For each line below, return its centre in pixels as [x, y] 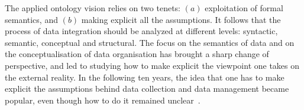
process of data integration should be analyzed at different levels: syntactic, [141, 31]
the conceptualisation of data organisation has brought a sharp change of [137, 54]
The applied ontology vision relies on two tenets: [93, 8]
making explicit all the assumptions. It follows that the [181, 19]
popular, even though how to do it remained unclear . [103, 100]
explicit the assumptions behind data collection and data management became [147, 89]
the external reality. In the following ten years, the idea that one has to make [145, 77]
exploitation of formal [244, 8]
